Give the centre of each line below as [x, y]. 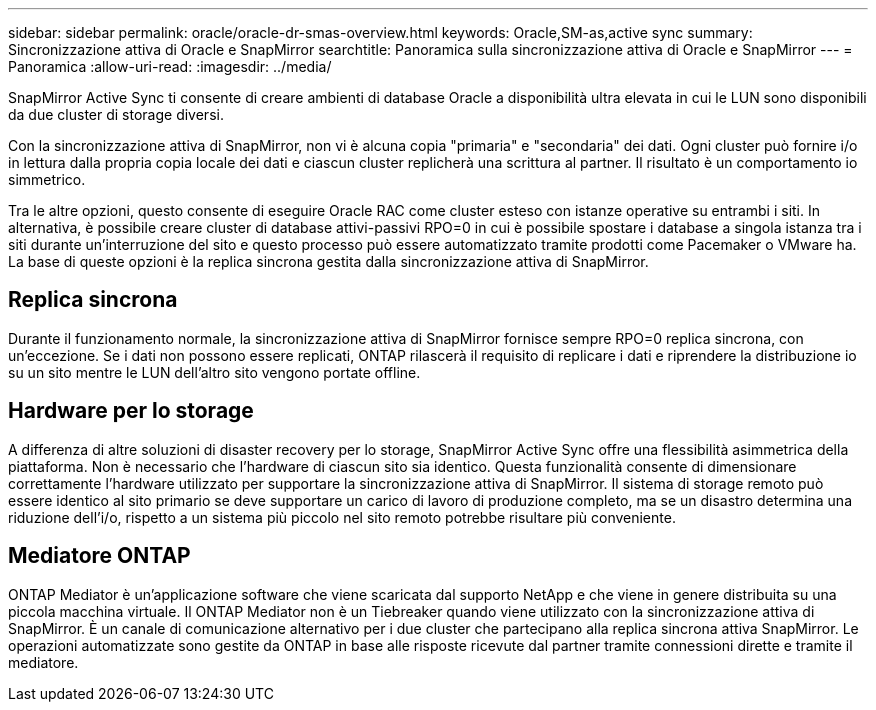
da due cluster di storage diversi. [116, 114]
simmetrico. [47, 179]
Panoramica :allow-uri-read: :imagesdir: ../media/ [170, 66]
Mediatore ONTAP [99, 556]
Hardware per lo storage [131, 411]
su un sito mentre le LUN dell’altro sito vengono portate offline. [214, 372]
